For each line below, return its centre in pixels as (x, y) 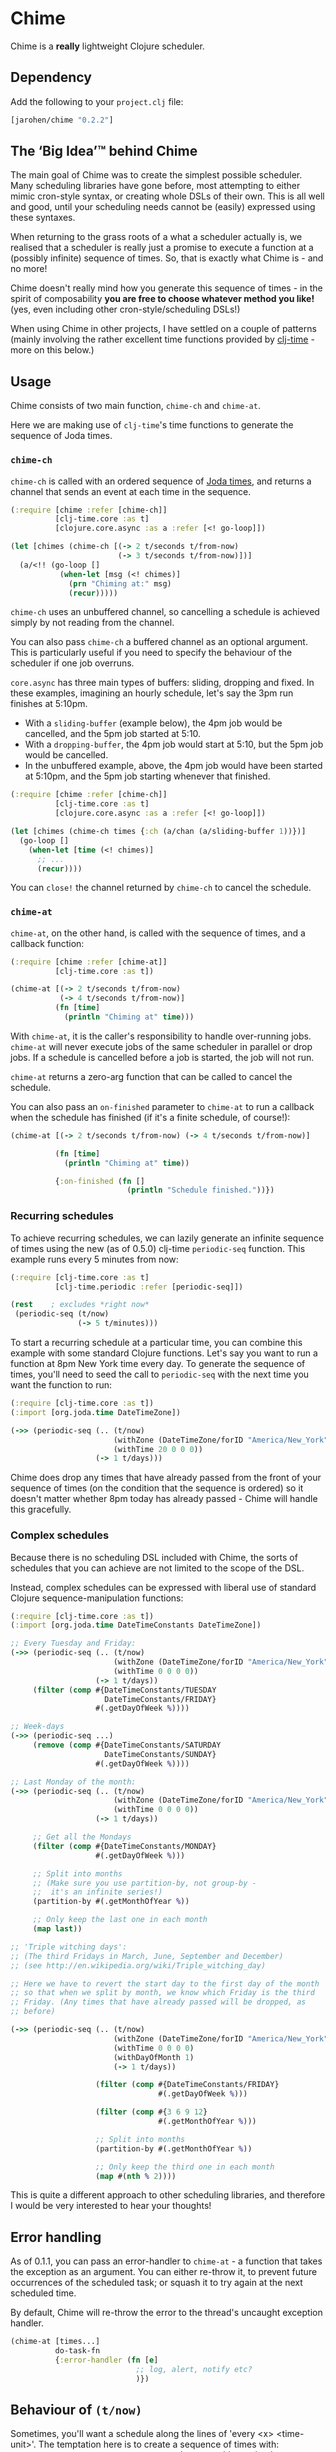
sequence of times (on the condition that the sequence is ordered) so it (157, 1488)
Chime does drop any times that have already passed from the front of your (166, 1478)
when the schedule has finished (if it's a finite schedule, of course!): (150, 1117)
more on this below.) (52, 350)
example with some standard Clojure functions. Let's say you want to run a (164, 1353)
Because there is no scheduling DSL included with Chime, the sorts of (154, 1557)
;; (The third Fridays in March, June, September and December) (147, 1956)
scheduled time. (43, 2293)
